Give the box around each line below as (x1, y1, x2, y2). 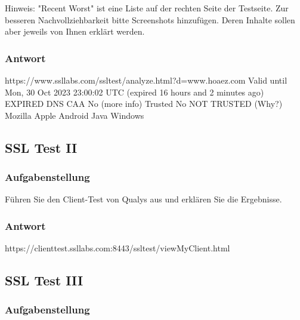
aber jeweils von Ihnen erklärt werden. (5, 25, 145, 38)
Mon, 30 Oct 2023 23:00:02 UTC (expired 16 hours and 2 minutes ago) (5, 85, 264, 98)
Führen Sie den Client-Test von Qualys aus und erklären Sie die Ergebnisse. (5, 193, 282, 205)
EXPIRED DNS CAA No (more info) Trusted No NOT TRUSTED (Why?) (5, 97, 283, 110)
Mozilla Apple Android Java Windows (5, 109, 144, 121)
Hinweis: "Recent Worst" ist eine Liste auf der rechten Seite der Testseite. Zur (5, 2, 289, 14)
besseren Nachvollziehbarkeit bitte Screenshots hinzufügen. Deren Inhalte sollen (5, 13, 295, 26)
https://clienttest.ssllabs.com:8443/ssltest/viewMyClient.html (5, 242, 230, 254)
